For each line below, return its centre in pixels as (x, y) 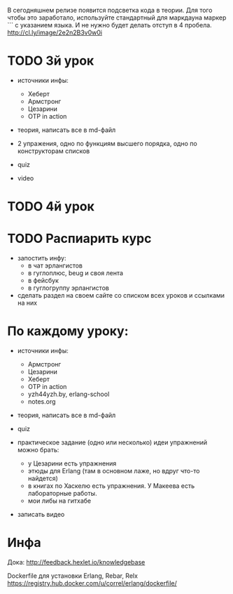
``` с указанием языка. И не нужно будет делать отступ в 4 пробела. (110, 25)
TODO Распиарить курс (79, 239)
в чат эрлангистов (55, 265)
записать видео (41, 514)
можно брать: (38, 450)
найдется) (43, 478)
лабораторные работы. (62, 493)
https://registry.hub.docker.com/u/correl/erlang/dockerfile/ (92, 583)
